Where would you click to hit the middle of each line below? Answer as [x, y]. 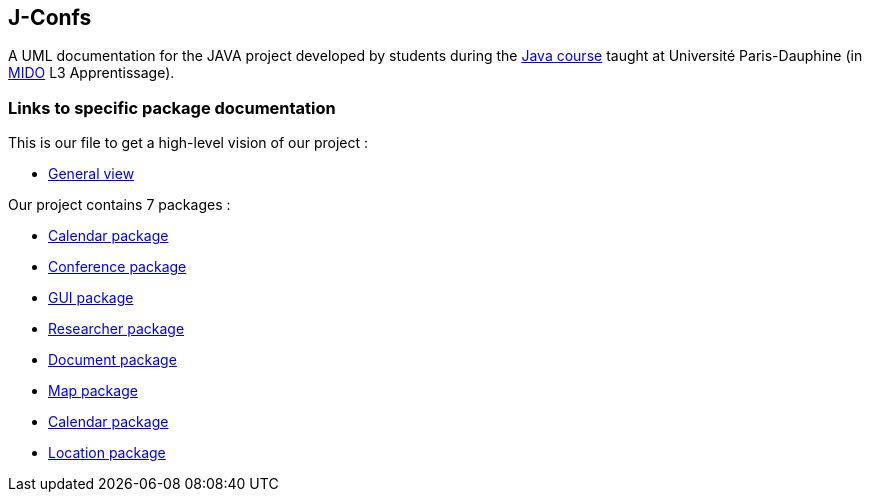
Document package [112, 360]
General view [91, 174]
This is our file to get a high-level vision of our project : [188, 143]
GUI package [91, 298]
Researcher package [116, 329]
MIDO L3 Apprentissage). [91, 73]
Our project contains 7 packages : [119, 205]
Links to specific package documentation [172, 107]
